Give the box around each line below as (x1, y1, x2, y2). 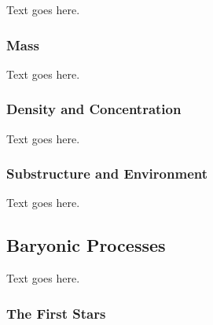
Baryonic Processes (6, 233, 166, 257)
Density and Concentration (6, 99, 182, 119)
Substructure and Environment (6, 164, 207, 183)
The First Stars (6, 303, 106, 323)
